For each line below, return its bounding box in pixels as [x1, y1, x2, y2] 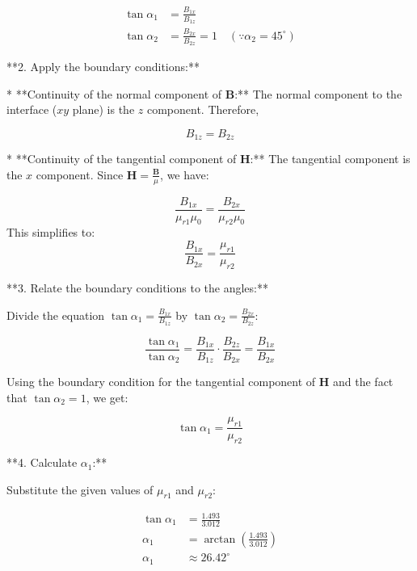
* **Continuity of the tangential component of [6, 150, 237, 167]
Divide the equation [6, 306, 105, 323]
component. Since [36, 166, 124, 183]
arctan [204, 533, 236, 545]
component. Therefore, [146, 101, 259, 118]
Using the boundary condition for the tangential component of [6, 373, 316, 390]
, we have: [160, 166, 209, 183]
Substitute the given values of [6, 481, 154, 498]
